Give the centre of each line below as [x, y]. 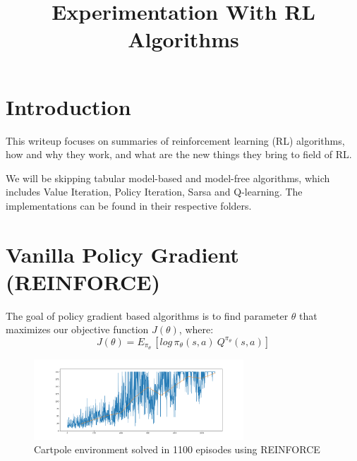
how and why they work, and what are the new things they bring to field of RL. [179, 154]
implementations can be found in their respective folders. [129, 205]
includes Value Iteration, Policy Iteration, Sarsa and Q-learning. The [154, 192]
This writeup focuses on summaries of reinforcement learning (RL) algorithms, [175, 140]
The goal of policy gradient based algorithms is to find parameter [147, 315]
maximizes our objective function [77, 329]
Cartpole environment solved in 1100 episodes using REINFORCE [177, 449]
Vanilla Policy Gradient [122, 254]
